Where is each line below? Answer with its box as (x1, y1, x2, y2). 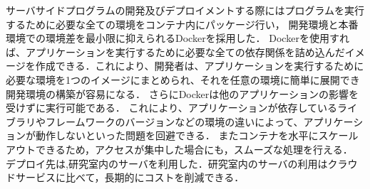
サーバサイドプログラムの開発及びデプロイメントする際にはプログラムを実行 (6, 3, 365, 17)
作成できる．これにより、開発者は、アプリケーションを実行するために (35, 58, 364, 73)
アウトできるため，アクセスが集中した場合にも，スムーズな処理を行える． (6, 141, 353, 156)
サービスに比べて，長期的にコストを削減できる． (15, 170, 245, 185)
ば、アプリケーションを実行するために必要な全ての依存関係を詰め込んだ (6, 44, 345, 59)
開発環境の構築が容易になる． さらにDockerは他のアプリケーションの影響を (6, 86, 359, 101)
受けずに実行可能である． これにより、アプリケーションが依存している (6, 100, 337, 115)
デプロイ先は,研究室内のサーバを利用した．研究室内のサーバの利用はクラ (6, 156, 348, 171)
